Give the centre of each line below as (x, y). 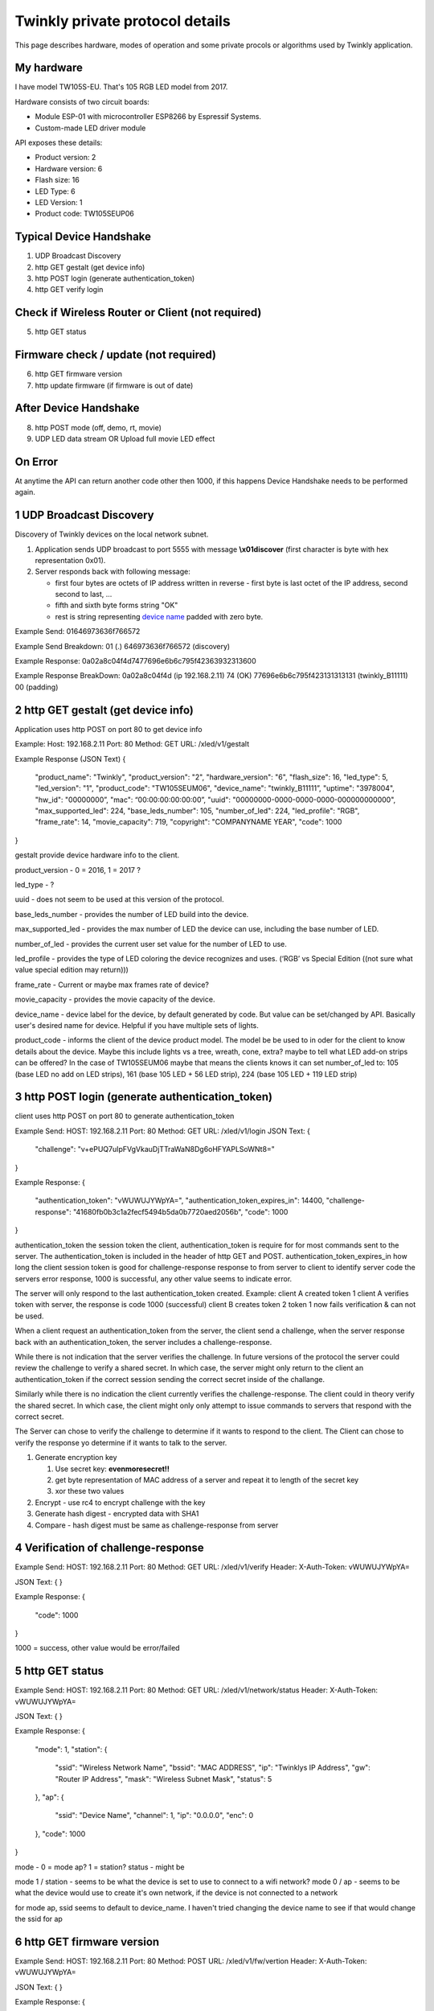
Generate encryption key (76, 1458)
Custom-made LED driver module (90, 128)
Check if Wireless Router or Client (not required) (138, 313)
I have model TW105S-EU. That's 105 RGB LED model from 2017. (121, 87)
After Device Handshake (77, 408)
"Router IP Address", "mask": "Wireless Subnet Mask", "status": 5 (164, 1779)
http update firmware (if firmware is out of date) (114, 385)
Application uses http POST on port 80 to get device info (108, 729)
